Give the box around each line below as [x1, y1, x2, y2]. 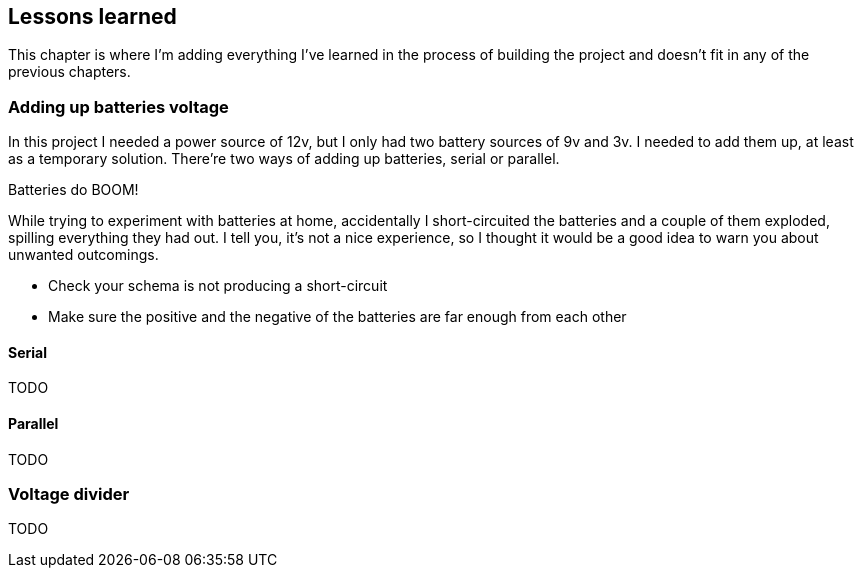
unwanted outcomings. [8, 246, 159, 264]
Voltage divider [8, 483, 130, 504]
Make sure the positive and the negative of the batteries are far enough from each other [48, 308, 627, 326]
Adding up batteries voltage [8, 96, 229, 117]
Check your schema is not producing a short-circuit [48, 277, 388, 295]
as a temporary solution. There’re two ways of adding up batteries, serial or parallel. [8, 150, 560, 168]
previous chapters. [8, 63, 131, 81]
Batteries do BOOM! [8, 181, 139, 199]
